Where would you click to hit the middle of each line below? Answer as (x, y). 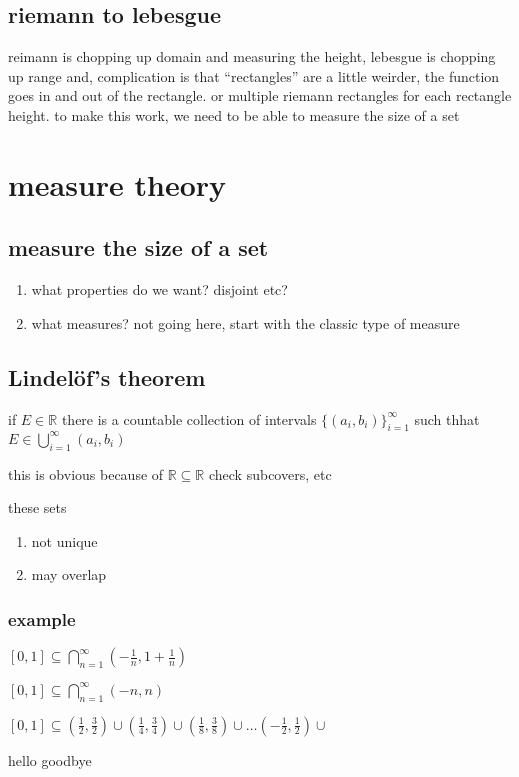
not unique (64, 540)
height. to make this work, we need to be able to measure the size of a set (234, 114)
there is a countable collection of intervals (189, 418)
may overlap (69, 574)
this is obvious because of (86, 473)
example (42, 618)
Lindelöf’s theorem (107, 376)
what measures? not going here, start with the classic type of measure (245, 322)
